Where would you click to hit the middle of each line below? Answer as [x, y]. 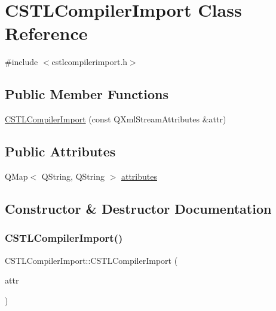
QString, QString [73, 176]
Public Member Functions [87, 94]
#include [22, 62]
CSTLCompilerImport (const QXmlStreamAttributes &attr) [116, 119]
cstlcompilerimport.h [90, 62]
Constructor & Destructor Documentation [138, 208]
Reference [46, 33]
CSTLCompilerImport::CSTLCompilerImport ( [91, 260]
